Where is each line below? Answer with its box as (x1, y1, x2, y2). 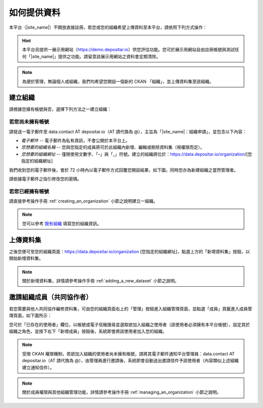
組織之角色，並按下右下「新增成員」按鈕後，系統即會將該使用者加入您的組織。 (9, 328, 167, 334)
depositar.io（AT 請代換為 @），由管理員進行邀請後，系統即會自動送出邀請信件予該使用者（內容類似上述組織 (22, 358, 239, 364)
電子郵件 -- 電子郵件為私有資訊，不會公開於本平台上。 (21, 137, 130, 143)
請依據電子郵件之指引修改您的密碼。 (9, 176, 82, 182)
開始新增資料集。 (9, 256, 43, 261)
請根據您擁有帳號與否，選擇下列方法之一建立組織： (9, 106, 112, 112)
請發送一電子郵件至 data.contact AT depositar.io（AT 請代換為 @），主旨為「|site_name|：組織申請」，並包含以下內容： (9, 129, 247, 134)
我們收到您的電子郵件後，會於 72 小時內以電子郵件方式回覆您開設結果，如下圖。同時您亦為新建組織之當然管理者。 (9, 167, 239, 173)
